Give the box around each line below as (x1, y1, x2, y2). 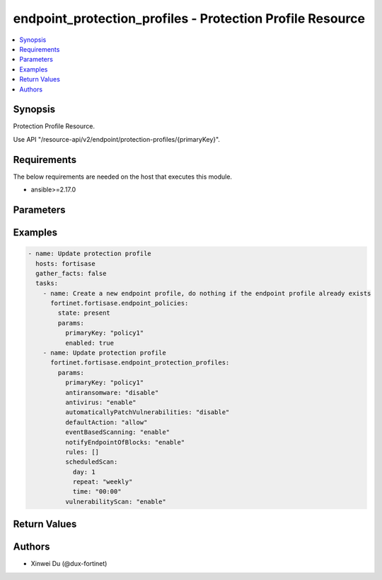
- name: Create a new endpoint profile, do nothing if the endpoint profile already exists (42, 289, 371, 297)
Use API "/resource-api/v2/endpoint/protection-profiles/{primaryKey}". (13, 135, 221, 143)
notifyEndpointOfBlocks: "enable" (64, 438, 185, 446)
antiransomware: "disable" (64, 389, 159, 396)
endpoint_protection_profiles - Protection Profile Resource (13, 11, 366, 26)
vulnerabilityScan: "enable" (64, 497, 166, 506)
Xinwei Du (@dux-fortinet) (30, 559, 108, 568)
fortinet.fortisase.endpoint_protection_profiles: (50, 359, 230, 367)
